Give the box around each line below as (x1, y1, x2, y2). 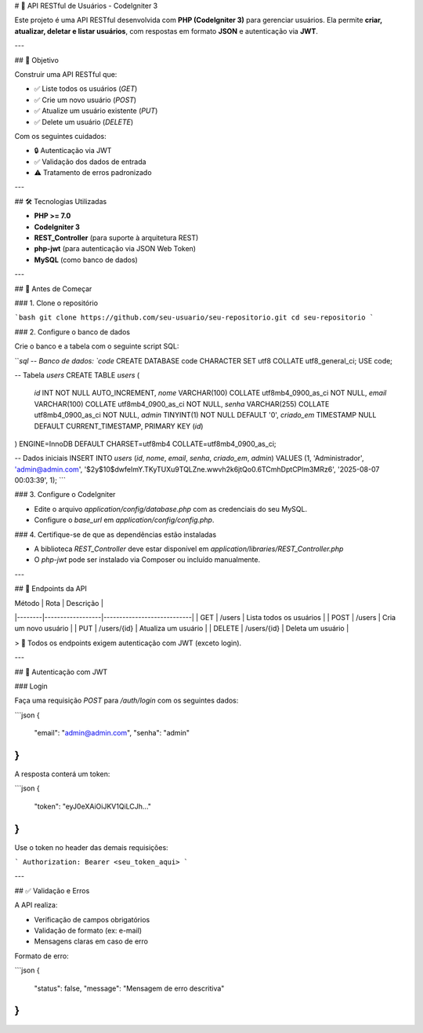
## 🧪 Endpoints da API (14, 584, 88, 593)
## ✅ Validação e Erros (14, 885, 90, 895)
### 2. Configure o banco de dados (14, 327, 131, 337)
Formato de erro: (14, 951, 70, 961)
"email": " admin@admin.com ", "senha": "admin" (34, 728, 190, 738)
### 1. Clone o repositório (14, 298, 98, 308)
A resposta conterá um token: (14, 769, 110, 779)
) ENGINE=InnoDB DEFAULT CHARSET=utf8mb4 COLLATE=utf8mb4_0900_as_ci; (14, 439, 277, 448)
